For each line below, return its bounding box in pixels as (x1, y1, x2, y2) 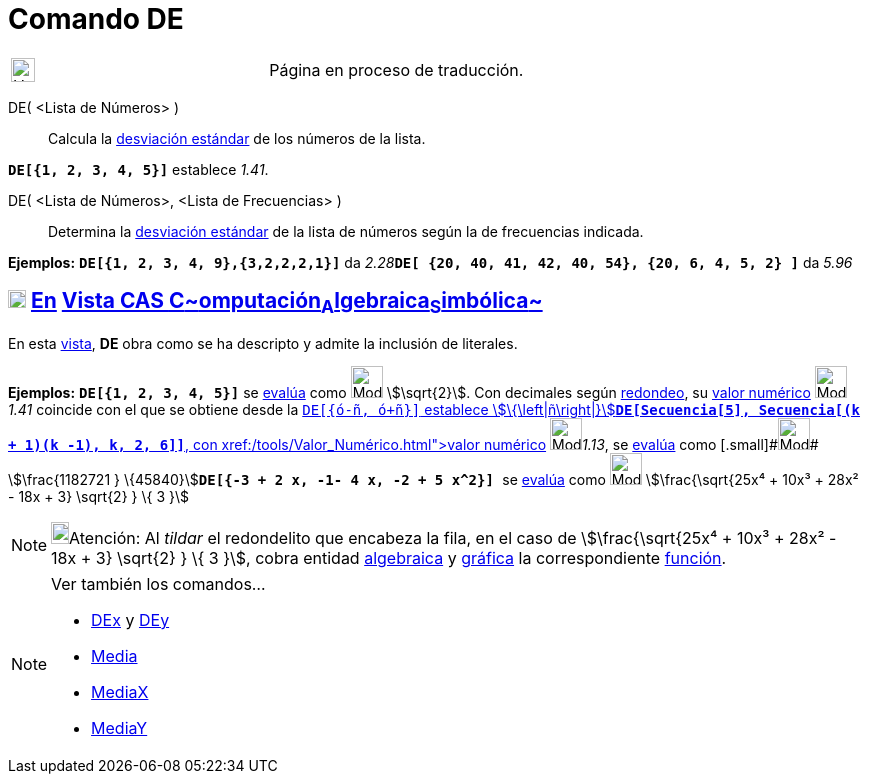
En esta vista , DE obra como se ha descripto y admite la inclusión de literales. (8, 334, 518, 352)
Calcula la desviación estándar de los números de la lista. (48, 129, 426, 147)
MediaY (91, 717, 148, 738)
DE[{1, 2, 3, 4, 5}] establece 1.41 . (8, 160, 269, 178)
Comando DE (8, 2, 184, 36)
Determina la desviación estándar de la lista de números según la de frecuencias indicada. (48, 222, 644, 240)
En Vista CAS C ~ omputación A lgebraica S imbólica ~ (30, 288, 543, 318)
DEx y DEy (91, 609, 170, 630)
